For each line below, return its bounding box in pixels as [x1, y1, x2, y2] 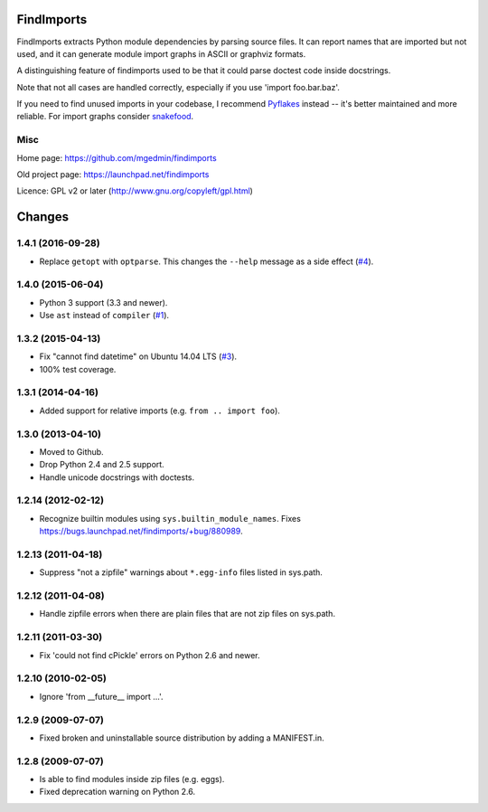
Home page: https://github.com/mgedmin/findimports [16, 152, 217, 163]
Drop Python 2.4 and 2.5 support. [39, 459, 164, 470]
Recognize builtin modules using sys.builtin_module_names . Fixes [39, 513, 302, 524]
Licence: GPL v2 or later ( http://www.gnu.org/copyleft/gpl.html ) [16, 185, 253, 196]
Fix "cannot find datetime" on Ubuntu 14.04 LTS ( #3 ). [39, 351, 238, 362]
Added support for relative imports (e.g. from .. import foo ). [39, 405, 280, 416]
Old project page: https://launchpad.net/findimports [16, 169, 210, 180]
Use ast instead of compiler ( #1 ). [39, 310, 170, 321]
